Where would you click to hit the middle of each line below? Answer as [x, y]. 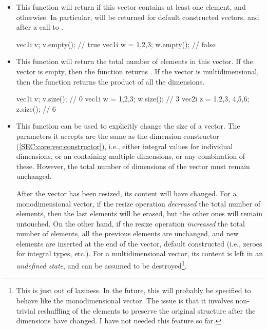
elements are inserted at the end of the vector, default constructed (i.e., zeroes [139, 243]
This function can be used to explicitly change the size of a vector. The [128, 126]
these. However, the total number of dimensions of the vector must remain [133, 166]
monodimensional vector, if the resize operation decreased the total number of [138, 203]
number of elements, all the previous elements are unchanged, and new [127, 233]
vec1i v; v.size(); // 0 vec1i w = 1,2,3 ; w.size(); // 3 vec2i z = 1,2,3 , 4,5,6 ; [133, 99]
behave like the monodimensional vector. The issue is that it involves [125, 300]
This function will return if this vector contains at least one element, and [131, 7]
